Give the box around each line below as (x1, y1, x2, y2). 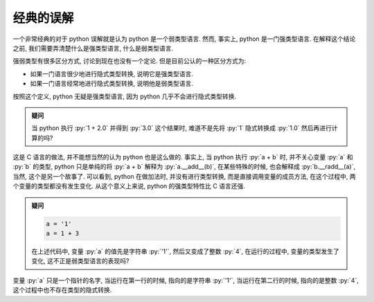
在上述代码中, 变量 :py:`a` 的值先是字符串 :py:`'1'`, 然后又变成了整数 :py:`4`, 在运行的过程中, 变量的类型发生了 (31, 247, 339, 256)
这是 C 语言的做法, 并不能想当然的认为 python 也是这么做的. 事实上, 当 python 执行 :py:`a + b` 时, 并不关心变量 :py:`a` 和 (12, 153, 353, 161)
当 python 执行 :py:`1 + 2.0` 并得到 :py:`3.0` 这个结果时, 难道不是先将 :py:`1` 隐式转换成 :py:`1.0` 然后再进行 (31, 124, 332, 132)
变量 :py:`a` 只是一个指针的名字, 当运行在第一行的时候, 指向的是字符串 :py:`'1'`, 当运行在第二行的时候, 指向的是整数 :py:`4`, (12, 276, 359, 284)
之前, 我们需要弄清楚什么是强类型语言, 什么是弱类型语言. (12, 44, 173, 52)
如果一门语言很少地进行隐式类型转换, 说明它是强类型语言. (30, 69, 194, 78)
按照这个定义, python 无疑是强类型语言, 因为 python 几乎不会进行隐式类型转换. (12, 92, 237, 100)
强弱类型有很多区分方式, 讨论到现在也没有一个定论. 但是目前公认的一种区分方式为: (12, 57, 246, 65)
